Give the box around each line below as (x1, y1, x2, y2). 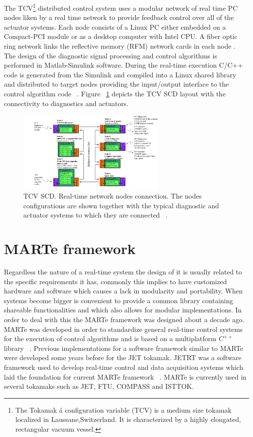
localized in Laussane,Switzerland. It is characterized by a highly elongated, (15, 414, 241, 424)
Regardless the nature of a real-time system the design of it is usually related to (4, 267, 242, 277)
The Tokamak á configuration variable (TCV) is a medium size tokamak (15, 404, 232, 415)
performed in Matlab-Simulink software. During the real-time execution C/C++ (4, 60, 243, 70)
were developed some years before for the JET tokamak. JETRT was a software (4, 352, 242, 363)
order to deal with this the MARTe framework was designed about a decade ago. (4, 314, 245, 324)
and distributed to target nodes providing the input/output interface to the (4, 79, 229, 89)
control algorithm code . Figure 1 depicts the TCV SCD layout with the (4, 89, 226, 98)
